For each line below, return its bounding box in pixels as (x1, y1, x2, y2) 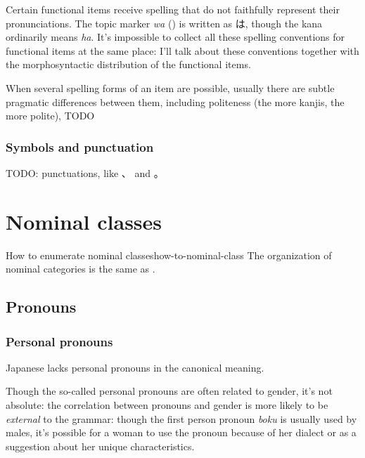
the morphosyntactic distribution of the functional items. (6, 57, 251, 72)
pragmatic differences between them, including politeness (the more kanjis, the (6, 94, 345, 109)
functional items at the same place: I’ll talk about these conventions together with (6, 43, 359, 58)
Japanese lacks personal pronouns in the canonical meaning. (6, 360, 264, 374)
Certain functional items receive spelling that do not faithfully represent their (6, 2, 340, 16)
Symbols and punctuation (6, 138, 154, 155)
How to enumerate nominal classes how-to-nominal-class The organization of (6, 247, 332, 262)
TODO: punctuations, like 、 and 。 (6, 165, 164, 180)
